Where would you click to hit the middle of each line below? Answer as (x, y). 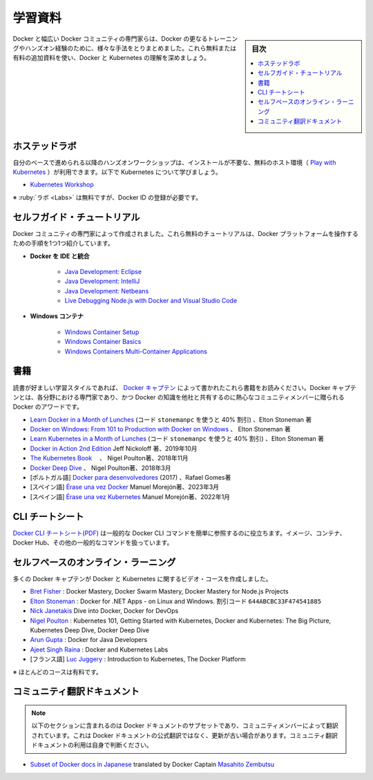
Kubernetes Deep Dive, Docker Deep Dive (90, 630)
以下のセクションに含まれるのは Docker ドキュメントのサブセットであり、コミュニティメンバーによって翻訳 (185, 725)
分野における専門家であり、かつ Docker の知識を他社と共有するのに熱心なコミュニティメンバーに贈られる (193, 397)
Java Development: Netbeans (107, 291)
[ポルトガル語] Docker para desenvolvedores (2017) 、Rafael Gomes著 (131, 478)
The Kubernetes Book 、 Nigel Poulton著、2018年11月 (109, 458)
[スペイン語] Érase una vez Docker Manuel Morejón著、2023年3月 (125, 487)
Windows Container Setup (102, 332)
